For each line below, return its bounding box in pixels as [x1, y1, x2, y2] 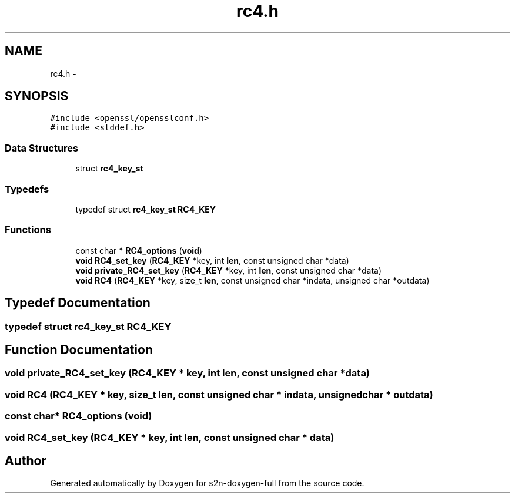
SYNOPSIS [5, 89, 69, 104]
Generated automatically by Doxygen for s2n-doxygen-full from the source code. [50, 478, 364, 489]
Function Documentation [5, 342, 153, 357]
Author [5, 453, 46, 468]
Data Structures [5, 142, 79, 154]
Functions [5, 224, 51, 236]
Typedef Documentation [5, 295, 151, 311]
